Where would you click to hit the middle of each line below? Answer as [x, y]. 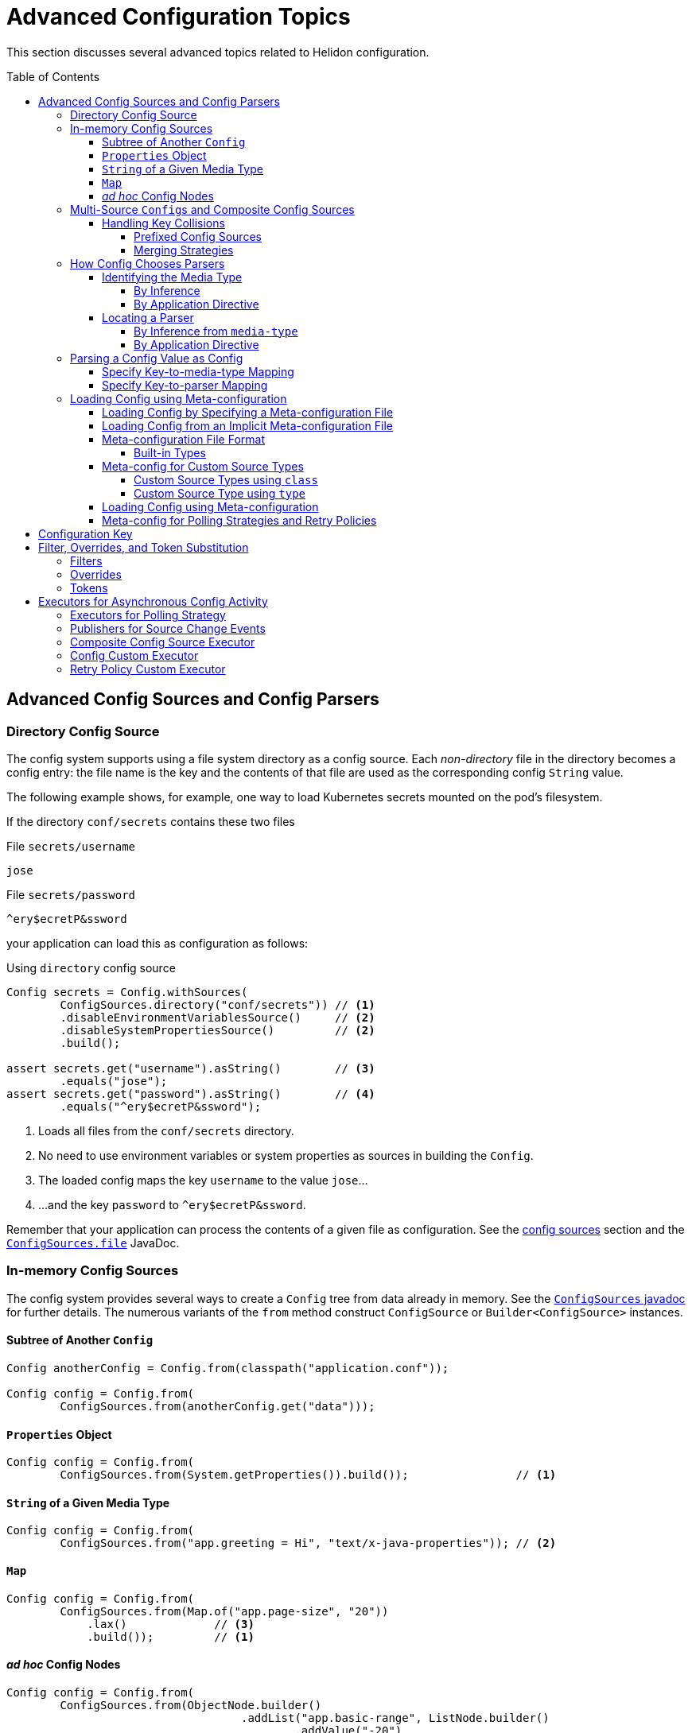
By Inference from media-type [216, 331]
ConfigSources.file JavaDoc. [93, 1243]
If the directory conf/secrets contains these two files [151, 821]
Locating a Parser [148, 317]
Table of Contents [53, 76]
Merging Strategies [184, 250]
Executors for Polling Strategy [148, 614]
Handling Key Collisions [163, 223]
